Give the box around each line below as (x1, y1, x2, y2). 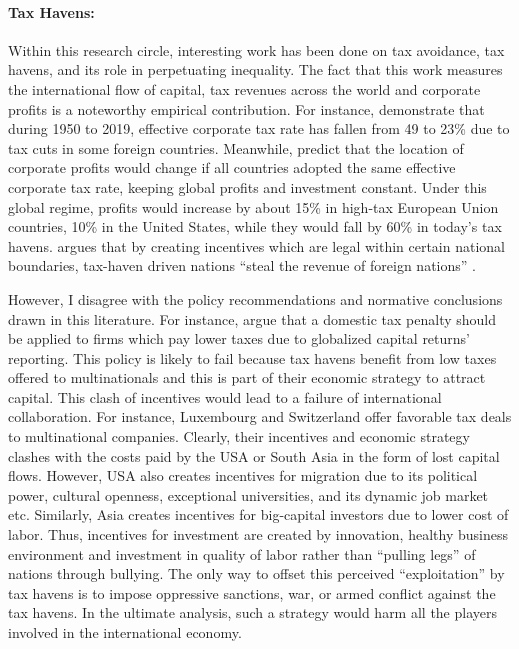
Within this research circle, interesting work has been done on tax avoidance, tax (8, 39, 505, 60)
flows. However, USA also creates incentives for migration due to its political (8, 465, 478, 486)
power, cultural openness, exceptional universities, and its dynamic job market (8, 484, 489, 505)
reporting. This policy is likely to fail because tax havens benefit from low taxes (8, 347, 497, 368)
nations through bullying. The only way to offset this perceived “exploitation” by (8, 563, 505, 584)
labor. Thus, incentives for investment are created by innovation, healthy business (8, 524, 508, 545)
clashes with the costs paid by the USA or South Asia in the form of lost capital (8, 445, 500, 466)
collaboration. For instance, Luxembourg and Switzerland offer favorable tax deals (8, 406, 512, 427)
